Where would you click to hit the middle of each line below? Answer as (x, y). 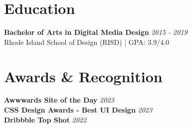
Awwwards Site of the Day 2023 (59, 100)
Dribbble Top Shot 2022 (45, 119)
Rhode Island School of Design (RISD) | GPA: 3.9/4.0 (87, 42)
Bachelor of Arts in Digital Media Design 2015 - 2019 (96, 32)
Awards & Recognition (83, 76)
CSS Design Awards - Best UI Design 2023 (78, 110)
